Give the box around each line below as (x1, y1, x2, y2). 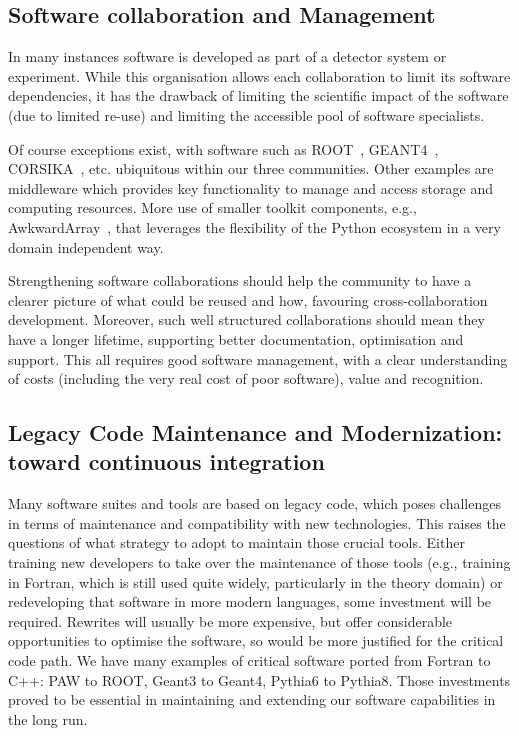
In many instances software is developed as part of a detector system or (8, 46, 447, 67)
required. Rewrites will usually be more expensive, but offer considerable (8, 610, 453, 631)
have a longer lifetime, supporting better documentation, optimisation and (8, 328, 464, 349)
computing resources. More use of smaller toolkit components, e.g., (8, 197, 417, 218)
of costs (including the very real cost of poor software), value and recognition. (8, 368, 484, 389)
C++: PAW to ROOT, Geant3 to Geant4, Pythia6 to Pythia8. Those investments (8, 669, 511, 690)
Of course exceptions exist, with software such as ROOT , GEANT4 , (8, 138, 439, 159)
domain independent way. (8, 236, 164, 257)
